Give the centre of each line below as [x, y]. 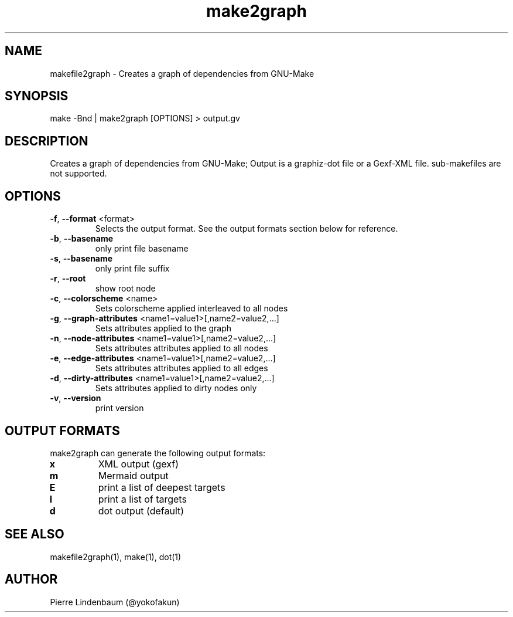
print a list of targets [142, 499]
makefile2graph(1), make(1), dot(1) [116, 557]
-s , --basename [81, 259]
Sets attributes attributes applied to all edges [182, 368]
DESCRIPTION [47, 141]
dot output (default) [141, 511]
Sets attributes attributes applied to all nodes [182, 348]
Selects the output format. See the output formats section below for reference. [247, 229]
